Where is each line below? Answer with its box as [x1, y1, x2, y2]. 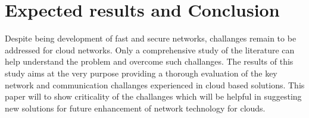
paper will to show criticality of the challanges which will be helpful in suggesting [5, 90, 302, 103]
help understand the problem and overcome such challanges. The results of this [5, 55, 294, 68]
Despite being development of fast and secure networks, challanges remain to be [5, 32, 296, 44]
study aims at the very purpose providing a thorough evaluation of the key [5, 66, 277, 79]
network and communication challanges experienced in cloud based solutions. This [5, 78, 305, 91]
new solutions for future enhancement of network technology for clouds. [5, 101, 266, 114]
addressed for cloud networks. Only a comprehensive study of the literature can [5, 43, 295, 56]
